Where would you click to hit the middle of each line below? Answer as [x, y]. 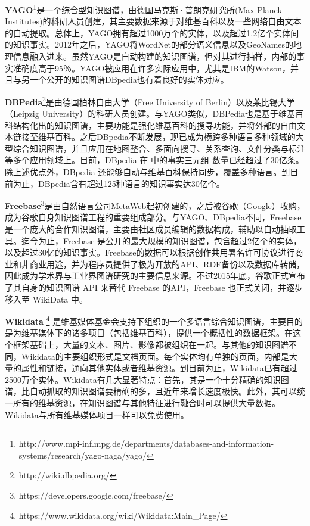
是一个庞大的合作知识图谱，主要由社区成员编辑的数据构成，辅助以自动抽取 [151, 229]
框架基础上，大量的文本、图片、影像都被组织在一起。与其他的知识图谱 [151, 345]
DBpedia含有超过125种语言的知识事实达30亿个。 [131, 183]
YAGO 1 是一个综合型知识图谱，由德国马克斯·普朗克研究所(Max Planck [143, 9]
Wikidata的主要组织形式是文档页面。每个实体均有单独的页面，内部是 [155, 356]
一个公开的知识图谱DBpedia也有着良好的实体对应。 [129, 80]
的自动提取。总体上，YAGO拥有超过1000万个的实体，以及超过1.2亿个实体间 [152, 32]
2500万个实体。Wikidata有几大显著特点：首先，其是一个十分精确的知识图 [147, 379]
